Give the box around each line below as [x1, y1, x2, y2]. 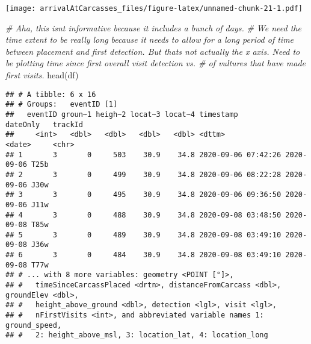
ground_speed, [5, 321, 62, 330]
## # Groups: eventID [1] [5, 100, 118, 109]
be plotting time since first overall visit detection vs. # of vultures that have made [5, 57, 306, 69]
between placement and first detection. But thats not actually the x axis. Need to [5, 45, 300, 57]
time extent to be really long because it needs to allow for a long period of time [5, 33, 294, 46]
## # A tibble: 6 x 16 [5, 90, 96, 99]
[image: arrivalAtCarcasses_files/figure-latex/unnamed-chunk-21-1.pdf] [5, 4, 303, 13]
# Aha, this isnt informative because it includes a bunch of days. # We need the [5, 21, 301, 34]
